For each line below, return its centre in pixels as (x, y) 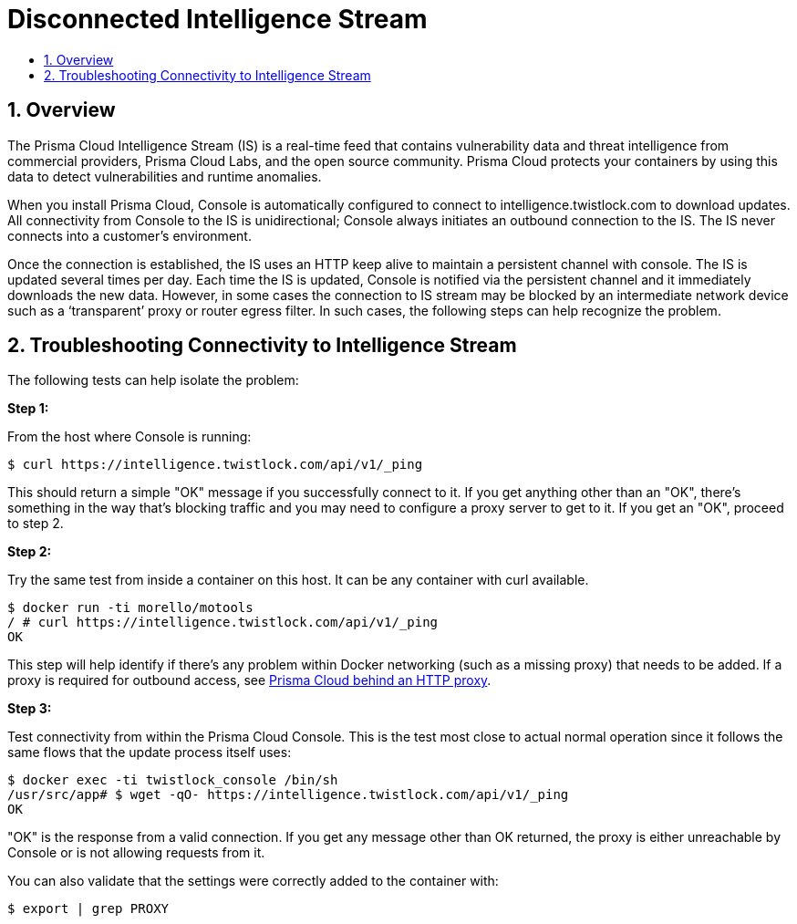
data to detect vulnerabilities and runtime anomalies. (165, 176)
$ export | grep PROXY (88, 909)
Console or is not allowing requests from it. (136, 853)
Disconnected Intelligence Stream (217, 19)
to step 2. (36, 524)
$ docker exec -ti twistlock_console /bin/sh (173, 780)
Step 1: (28, 409)
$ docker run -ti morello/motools (130, 608)
